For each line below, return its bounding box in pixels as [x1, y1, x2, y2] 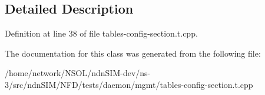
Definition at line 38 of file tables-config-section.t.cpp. [5, 27, 198, 40]
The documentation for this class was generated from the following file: [5, 47, 261, 59]
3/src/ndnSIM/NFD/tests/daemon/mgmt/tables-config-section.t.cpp [5, 78, 253, 90]
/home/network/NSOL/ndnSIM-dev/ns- [5, 67, 151, 79]
